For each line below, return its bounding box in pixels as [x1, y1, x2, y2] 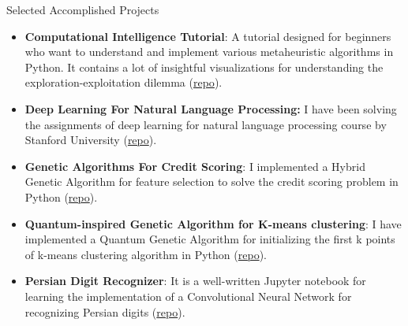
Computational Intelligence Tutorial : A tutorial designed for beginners [24, 28, 391, 44]
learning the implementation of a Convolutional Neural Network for [24, 287, 352, 304]
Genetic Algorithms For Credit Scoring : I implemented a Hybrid [24, 157, 365, 174]
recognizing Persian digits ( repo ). [24, 303, 185, 320]
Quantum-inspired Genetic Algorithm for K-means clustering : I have [24, 215, 402, 232]
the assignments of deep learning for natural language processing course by [24, 116, 387, 132]
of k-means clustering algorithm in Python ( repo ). [24, 246, 267, 262]
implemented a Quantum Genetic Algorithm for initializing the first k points [24, 231, 395, 247]
